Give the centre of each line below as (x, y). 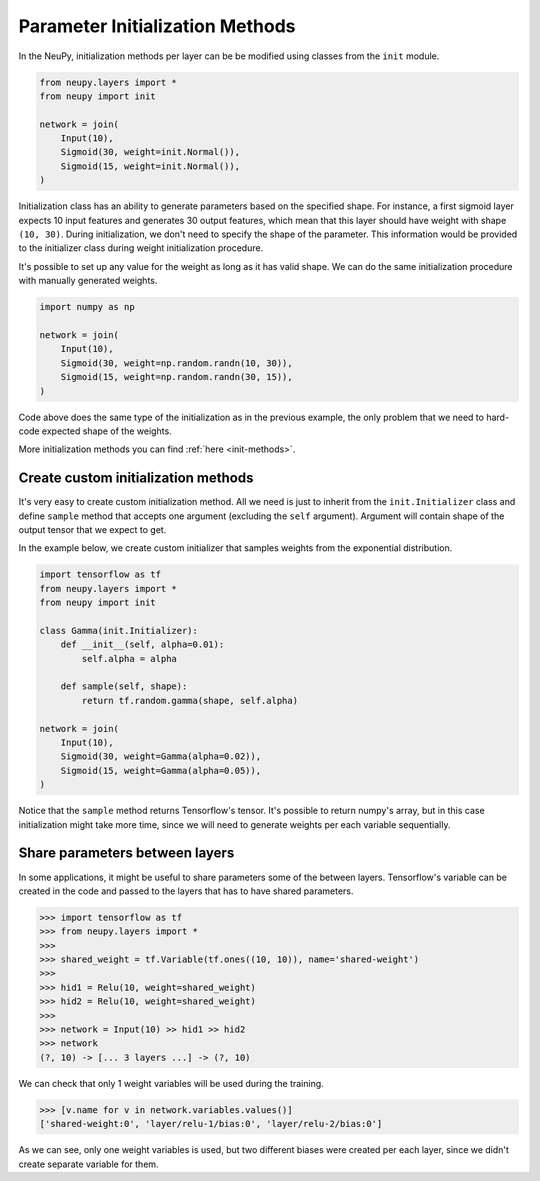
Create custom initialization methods (136, 478)
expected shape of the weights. (106, 431)
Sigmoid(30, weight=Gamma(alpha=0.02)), (161, 756)
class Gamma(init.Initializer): (119, 630)
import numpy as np (87, 307)
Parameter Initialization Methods (157, 26)
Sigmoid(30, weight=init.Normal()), (150, 152)
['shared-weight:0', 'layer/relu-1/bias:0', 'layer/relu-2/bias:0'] (211, 1124)
